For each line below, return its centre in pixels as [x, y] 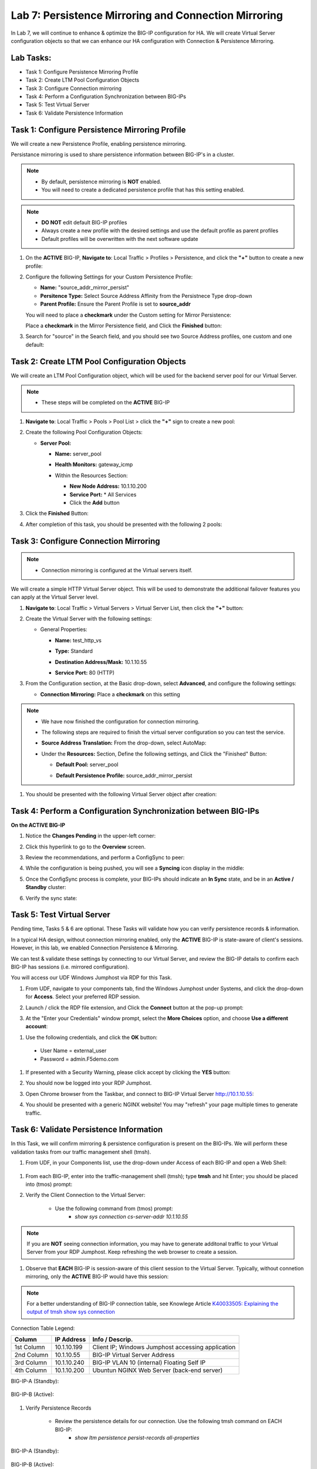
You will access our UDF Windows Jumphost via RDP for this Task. [92, 978]
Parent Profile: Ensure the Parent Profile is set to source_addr [115, 304]
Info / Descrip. [113, 1340]
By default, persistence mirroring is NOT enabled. [101, 182]
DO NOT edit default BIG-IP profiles [84, 223]
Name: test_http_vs [78, 640]
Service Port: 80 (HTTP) [85, 673]
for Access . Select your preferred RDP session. [83, 997]
